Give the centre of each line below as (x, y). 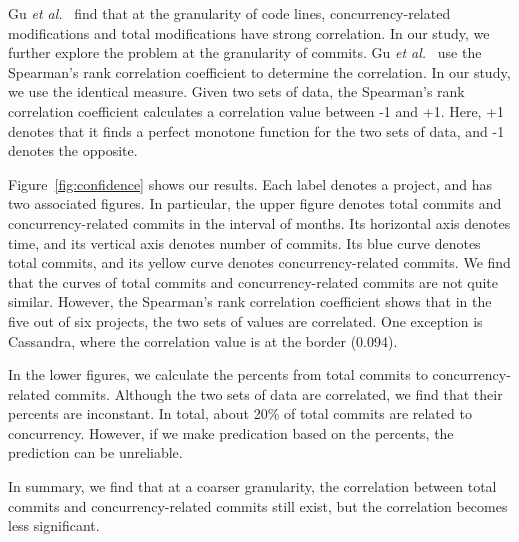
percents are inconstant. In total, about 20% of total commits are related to (240, 413)
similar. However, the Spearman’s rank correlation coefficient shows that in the (250, 301)
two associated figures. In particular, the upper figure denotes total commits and (255, 203)
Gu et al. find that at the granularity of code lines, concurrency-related (229, 13)
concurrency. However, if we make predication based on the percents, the (231, 432)
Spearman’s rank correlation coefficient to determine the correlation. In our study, (259, 71)
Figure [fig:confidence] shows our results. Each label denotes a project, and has (250, 183)
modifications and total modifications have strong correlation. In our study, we (249, 32)
